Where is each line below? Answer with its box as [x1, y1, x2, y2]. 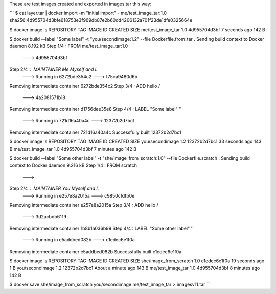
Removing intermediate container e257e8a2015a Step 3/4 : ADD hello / [9, 202, 158, 208]
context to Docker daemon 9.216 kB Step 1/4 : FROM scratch [9, 162, 137, 168]
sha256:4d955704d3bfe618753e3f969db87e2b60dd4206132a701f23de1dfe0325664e [9, 17, 193, 23]
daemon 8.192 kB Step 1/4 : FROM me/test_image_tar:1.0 [9, 43, 128, 49]
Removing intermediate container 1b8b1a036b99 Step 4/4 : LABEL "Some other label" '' [9, 225, 194, 231]
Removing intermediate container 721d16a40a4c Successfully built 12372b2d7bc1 [9, 129, 181, 135]
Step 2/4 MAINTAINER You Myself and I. [9, 185, 99, 191]
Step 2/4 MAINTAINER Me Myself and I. [9, 66, 98, 72]
